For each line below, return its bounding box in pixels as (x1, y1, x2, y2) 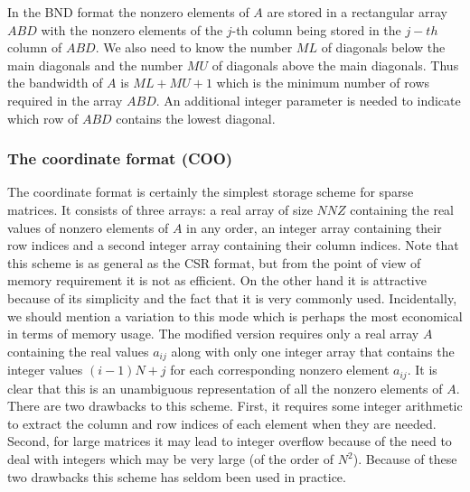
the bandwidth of (7, 73, 103, 92)
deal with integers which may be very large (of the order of (7, 450, 334, 468)
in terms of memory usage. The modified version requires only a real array (7, 324, 419, 343)
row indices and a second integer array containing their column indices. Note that (7, 236, 459, 255)
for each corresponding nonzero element (170, 360, 390, 379)
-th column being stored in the (231, 20, 401, 39)
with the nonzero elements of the (41, 20, 223, 39)
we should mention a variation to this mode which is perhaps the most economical (7, 306, 463, 325)
